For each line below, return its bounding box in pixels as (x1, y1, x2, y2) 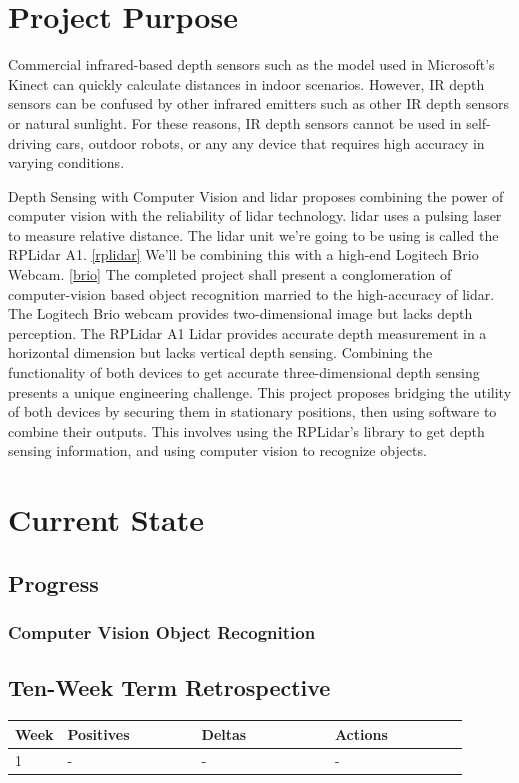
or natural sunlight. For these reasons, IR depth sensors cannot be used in (8, 112, 462, 133)
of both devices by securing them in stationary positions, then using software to (8, 401, 497, 422)
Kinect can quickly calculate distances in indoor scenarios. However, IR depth (8, 73, 485, 94)
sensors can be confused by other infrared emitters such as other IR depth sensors (8, 93, 509, 114)
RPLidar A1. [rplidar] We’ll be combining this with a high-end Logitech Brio (8, 244, 479, 265)
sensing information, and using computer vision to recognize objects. (8, 440, 427, 461)
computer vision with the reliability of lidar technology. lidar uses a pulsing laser (8, 205, 502, 226)
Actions (334, 723, 388, 744)
